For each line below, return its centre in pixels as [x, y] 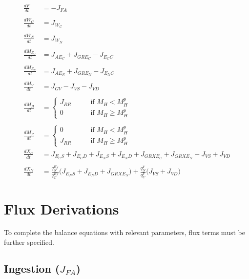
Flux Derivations [62, 209]
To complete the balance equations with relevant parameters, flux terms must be [124, 232]
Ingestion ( [32, 268]
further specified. [29, 242]
